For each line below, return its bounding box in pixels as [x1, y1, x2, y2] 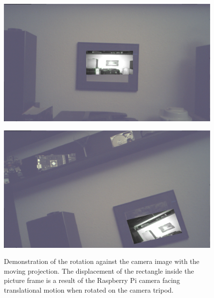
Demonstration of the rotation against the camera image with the [4, 256, 199, 266]
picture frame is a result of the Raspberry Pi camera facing [4, 275, 180, 285]
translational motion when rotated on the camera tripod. [4, 284, 174, 295]
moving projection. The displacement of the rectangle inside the [4, 265, 194, 276]
